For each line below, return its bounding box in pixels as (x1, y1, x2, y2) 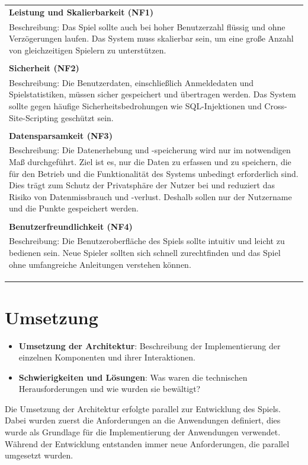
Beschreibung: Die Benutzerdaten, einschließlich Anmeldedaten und (9, 76, 254, 88)
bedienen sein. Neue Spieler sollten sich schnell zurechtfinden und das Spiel (9, 246, 281, 258)
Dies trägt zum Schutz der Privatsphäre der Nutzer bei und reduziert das (9, 179, 275, 191)
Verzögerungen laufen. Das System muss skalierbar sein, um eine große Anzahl (9, 32, 294, 45)
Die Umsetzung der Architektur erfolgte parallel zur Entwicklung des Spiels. (5, 402, 281, 415)
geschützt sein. (60, 111, 114, 124)
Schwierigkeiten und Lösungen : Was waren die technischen (18, 371, 248, 383)
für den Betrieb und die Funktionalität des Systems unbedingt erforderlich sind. (9, 167, 299, 179)
